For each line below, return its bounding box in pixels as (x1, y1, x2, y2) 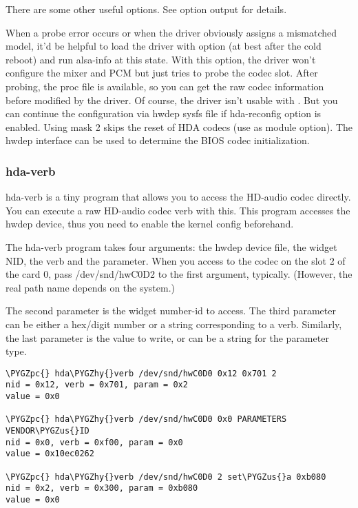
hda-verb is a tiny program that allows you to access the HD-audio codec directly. (6, 190, 351, 204)
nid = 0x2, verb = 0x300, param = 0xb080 (6, 483, 198, 494)
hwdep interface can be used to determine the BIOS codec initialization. (6, 133, 310, 148)
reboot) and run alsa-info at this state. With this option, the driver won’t (6, 52, 316, 66)
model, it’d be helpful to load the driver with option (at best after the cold (6, 39, 322, 53)
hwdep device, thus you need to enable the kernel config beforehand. (6, 216, 294, 231)
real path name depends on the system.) (6, 280, 176, 294)
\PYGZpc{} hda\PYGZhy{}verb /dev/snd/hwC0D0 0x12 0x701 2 (6, 368, 277, 378)
